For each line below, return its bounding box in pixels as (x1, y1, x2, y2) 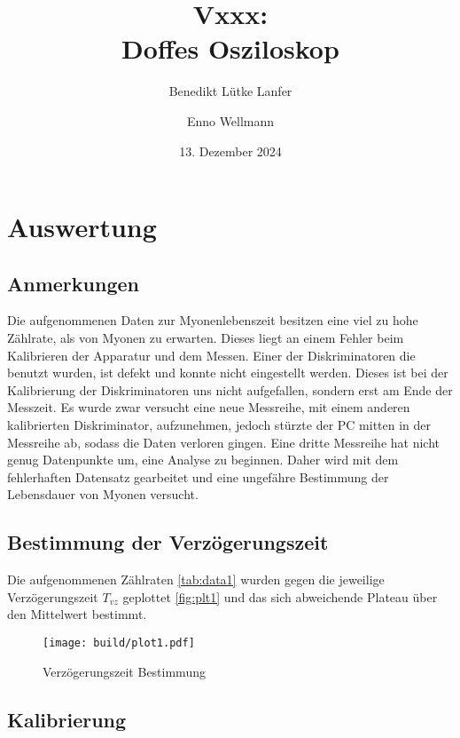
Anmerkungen (7, 269, 139, 297)
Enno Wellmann (186, 111, 275, 130)
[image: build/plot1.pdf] (43, 637, 195, 649)
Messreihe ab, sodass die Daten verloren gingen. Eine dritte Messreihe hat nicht (7, 432, 440, 451)
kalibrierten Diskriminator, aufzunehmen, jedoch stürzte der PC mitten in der (7, 416, 432, 434)
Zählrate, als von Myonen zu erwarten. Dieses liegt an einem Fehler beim (7, 329, 404, 347)
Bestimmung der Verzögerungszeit (7, 528, 329, 556)
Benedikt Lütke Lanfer (168, 82, 292, 100)
